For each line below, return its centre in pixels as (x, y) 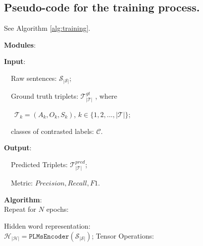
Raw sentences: (34, 78)
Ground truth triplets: (44, 95)
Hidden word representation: (47, 225)
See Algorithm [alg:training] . (47, 28)
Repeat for (20, 209)
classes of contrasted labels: (52, 131)
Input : (15, 61)
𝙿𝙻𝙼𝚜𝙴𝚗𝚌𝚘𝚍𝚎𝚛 (49, 236)
